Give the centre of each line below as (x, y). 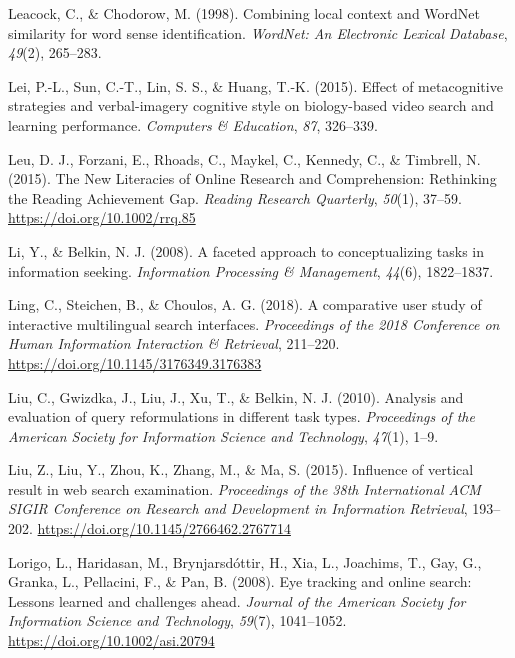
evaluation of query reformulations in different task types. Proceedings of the (241, 416)
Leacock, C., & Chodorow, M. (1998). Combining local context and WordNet (244, 13)
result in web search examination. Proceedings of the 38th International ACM (244, 488)
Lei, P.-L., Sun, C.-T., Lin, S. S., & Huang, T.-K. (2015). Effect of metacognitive (255, 85)
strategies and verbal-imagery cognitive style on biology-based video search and (251, 105)
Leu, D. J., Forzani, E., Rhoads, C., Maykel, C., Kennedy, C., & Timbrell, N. (244, 158)
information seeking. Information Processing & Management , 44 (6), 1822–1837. (251, 270)
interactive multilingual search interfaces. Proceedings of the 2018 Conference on (254, 323)
